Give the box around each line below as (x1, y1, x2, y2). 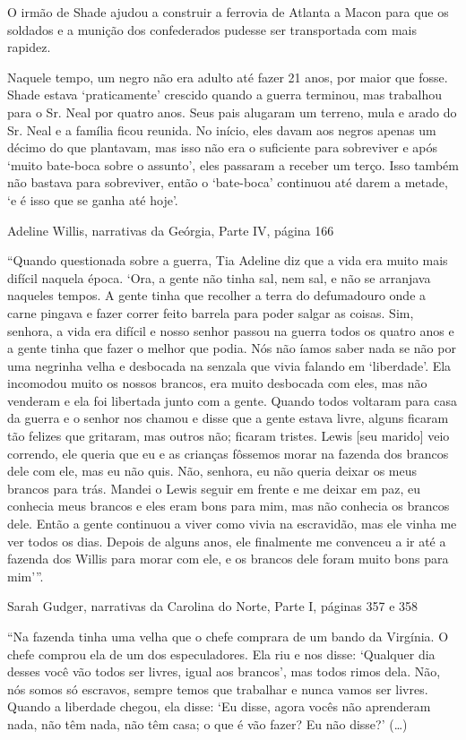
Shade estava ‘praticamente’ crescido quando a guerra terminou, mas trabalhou (7, 85, 443, 104)
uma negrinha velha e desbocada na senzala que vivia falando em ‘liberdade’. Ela (7, 356, 452, 374)
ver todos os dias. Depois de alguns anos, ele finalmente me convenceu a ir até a (7, 531, 446, 550)
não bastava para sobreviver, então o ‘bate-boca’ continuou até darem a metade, (7, 173, 448, 192)
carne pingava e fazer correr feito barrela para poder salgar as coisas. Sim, (7, 303, 414, 322)
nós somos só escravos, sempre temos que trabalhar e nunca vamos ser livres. (7, 679, 428, 698)
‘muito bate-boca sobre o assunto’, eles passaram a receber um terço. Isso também (7, 155, 459, 174)
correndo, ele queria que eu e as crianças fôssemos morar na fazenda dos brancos (7, 443, 449, 462)
